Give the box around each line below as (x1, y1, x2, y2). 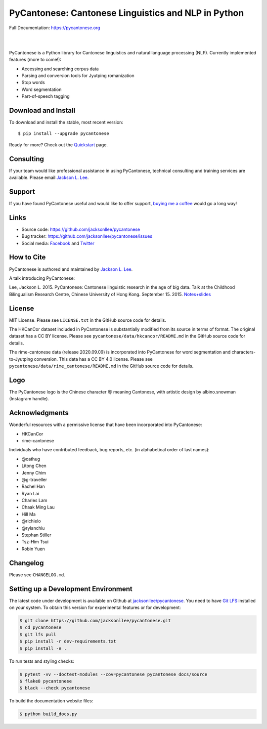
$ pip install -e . (19, 645, 67, 651)
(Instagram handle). (9, 396, 49, 402)
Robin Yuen (21, 546, 45, 552)
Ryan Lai (21, 490, 40, 496)
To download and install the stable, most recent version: (9, 119, 124, 125)
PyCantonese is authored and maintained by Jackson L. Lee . (9, 266, 133, 272)
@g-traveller (21, 476, 47, 482)
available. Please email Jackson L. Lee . (9, 174, 89, 180)
